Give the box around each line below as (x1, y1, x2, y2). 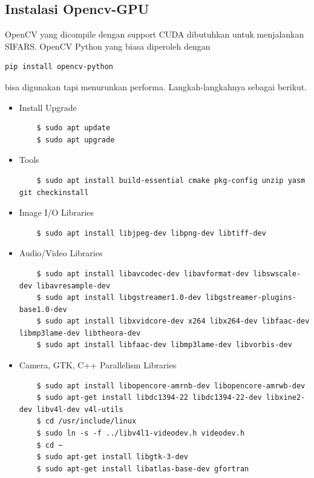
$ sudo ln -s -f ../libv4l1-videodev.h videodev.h (36, 429, 245, 438)
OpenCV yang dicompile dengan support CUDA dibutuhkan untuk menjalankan (5, 28, 304, 41)
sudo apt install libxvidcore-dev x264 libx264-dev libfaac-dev (45, 317, 310, 326)
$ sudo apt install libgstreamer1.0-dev (36, 293, 201, 302)
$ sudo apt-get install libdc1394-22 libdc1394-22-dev (36, 393, 262, 402)
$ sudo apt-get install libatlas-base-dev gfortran (36, 464, 249, 473)
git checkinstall (19, 188, 89, 197)
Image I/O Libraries (19, 206, 94, 219)
